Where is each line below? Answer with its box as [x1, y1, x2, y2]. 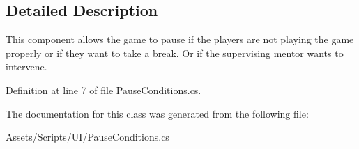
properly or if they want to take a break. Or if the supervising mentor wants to [6, 45, 344, 60]
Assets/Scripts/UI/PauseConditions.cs [6, 130, 169, 144]
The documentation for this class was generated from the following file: [6, 106, 309, 120]
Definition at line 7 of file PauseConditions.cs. [6, 82, 201, 97]
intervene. [6, 59, 47, 74]
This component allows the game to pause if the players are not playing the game [6, 32, 354, 47]
